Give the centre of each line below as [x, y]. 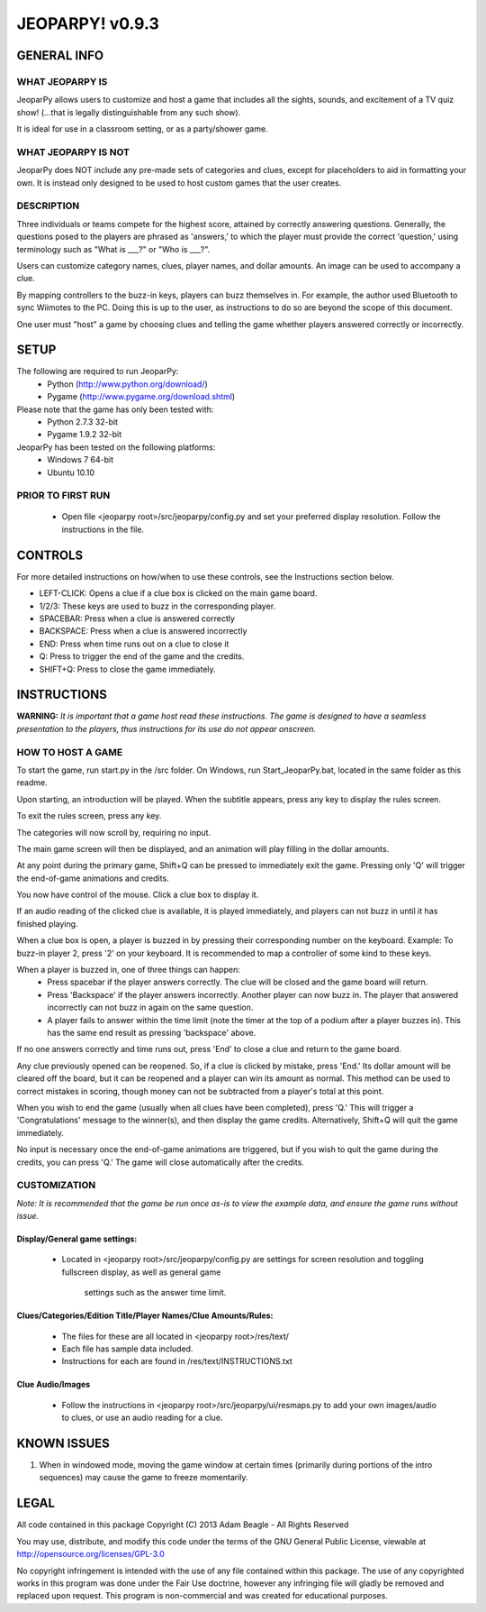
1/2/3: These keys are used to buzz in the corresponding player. [157, 606]
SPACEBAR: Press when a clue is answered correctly [137, 618]
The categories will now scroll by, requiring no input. [114, 832]
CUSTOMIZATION [56, 1186]
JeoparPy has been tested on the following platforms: [116, 447]
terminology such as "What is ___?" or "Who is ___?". [113, 249]
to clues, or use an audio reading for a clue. [142, 1418]
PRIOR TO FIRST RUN [63, 496]
